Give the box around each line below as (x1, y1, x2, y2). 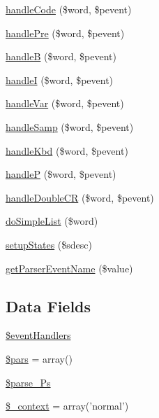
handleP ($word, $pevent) (6, 167, 116, 181)
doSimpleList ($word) (6, 214, 98, 228)
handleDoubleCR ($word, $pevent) (6, 190, 154, 204)
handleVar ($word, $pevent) (6, 96, 124, 111)
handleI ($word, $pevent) (6, 72, 114, 87)
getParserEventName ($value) (6, 260, 133, 275)
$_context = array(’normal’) (6, 398, 129, 413)
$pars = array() (6, 351, 73, 365)
